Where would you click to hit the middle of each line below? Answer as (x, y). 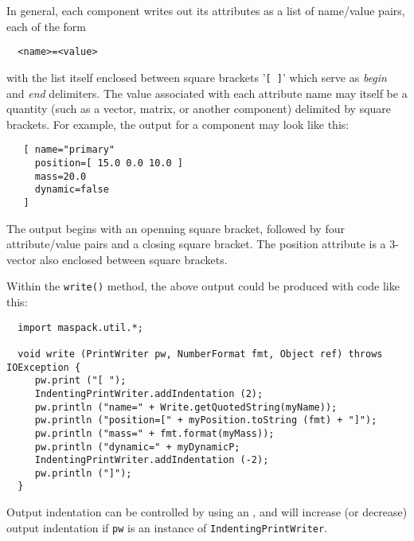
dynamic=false (72, 190)
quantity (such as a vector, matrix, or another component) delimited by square (199, 109)
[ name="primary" (69, 150)
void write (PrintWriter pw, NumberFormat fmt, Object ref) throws (200, 354)
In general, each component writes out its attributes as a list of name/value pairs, (206, 10)
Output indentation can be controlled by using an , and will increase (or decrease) (207, 512)
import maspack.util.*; (80, 327)
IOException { (44, 367)
